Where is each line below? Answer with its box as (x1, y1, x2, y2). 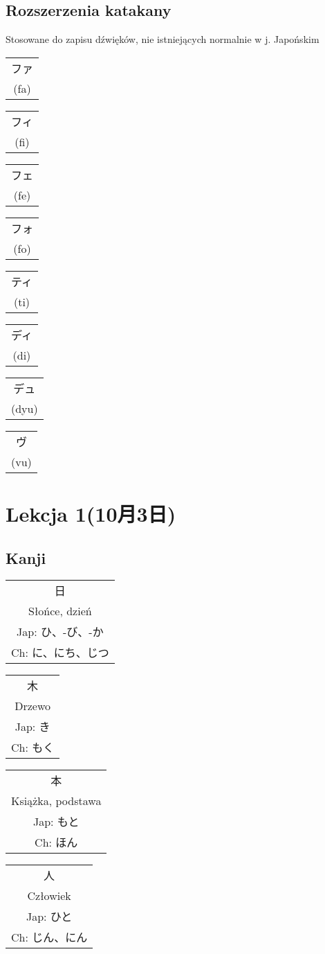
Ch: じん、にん (11, 929, 88, 946)
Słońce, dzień (28, 603, 92, 619)
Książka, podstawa (11, 793, 102, 809)
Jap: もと (32, 813, 80, 830)
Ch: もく (11, 739, 55, 756)
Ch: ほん (35, 834, 78, 851)
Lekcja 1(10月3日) (6, 499, 176, 527)
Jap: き (15, 718, 50, 735)
